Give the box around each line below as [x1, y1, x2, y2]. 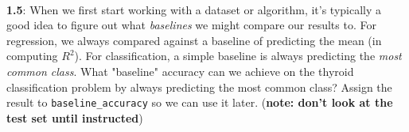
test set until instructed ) [6, 109, 143, 126]
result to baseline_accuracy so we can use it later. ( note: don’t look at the [6, 94, 393, 111]
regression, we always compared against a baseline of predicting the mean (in [6, 32, 382, 48]
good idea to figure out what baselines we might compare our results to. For [6, 17, 376, 33]
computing [6, 47, 58, 64]
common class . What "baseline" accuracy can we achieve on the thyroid [6, 62, 354, 79]
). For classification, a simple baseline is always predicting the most [74, 47, 402, 64]
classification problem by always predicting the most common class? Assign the [6, 78, 392, 95]
